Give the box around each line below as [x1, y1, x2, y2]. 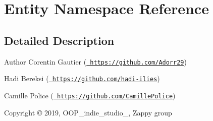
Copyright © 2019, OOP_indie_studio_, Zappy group [4, 107, 172, 117]
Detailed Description [4, 32, 115, 48]
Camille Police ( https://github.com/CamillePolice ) [4, 90, 176, 100]
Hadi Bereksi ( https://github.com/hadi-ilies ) [4, 73, 160, 84]
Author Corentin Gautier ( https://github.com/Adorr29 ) [4, 56, 187, 67]
